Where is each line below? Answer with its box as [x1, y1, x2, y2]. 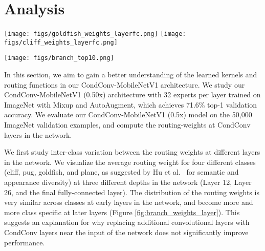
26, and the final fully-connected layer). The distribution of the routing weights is [4, 186, 259, 197]
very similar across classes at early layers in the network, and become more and [4, 197, 253, 207]
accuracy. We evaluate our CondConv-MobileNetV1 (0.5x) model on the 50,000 [4, 109, 252, 120]
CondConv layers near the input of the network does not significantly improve [4, 227, 249, 237]
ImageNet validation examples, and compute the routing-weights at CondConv [4, 119, 251, 130]
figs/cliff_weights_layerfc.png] [4, 38, 118, 46]
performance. [4, 237, 45, 247]
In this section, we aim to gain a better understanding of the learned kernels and [4, 69, 257, 80]
